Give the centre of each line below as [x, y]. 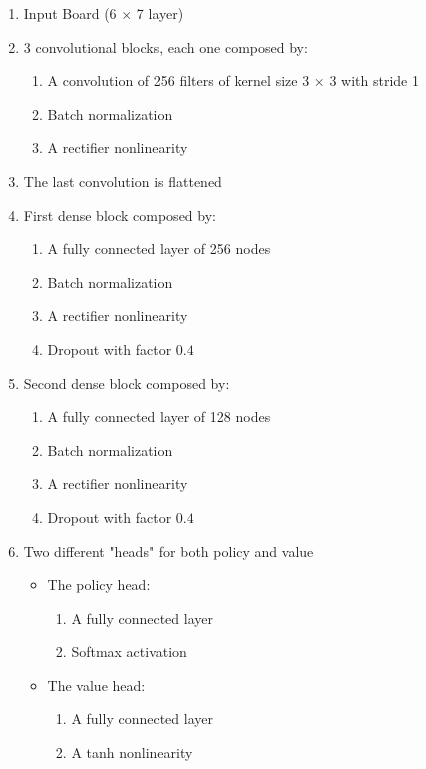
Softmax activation [129, 651]
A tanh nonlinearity [132, 752]
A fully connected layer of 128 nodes [159, 416]
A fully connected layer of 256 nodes [159, 248]
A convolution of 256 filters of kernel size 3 [178, 80]
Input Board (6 [70, 13]
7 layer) [160, 13]
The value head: [96, 684]
